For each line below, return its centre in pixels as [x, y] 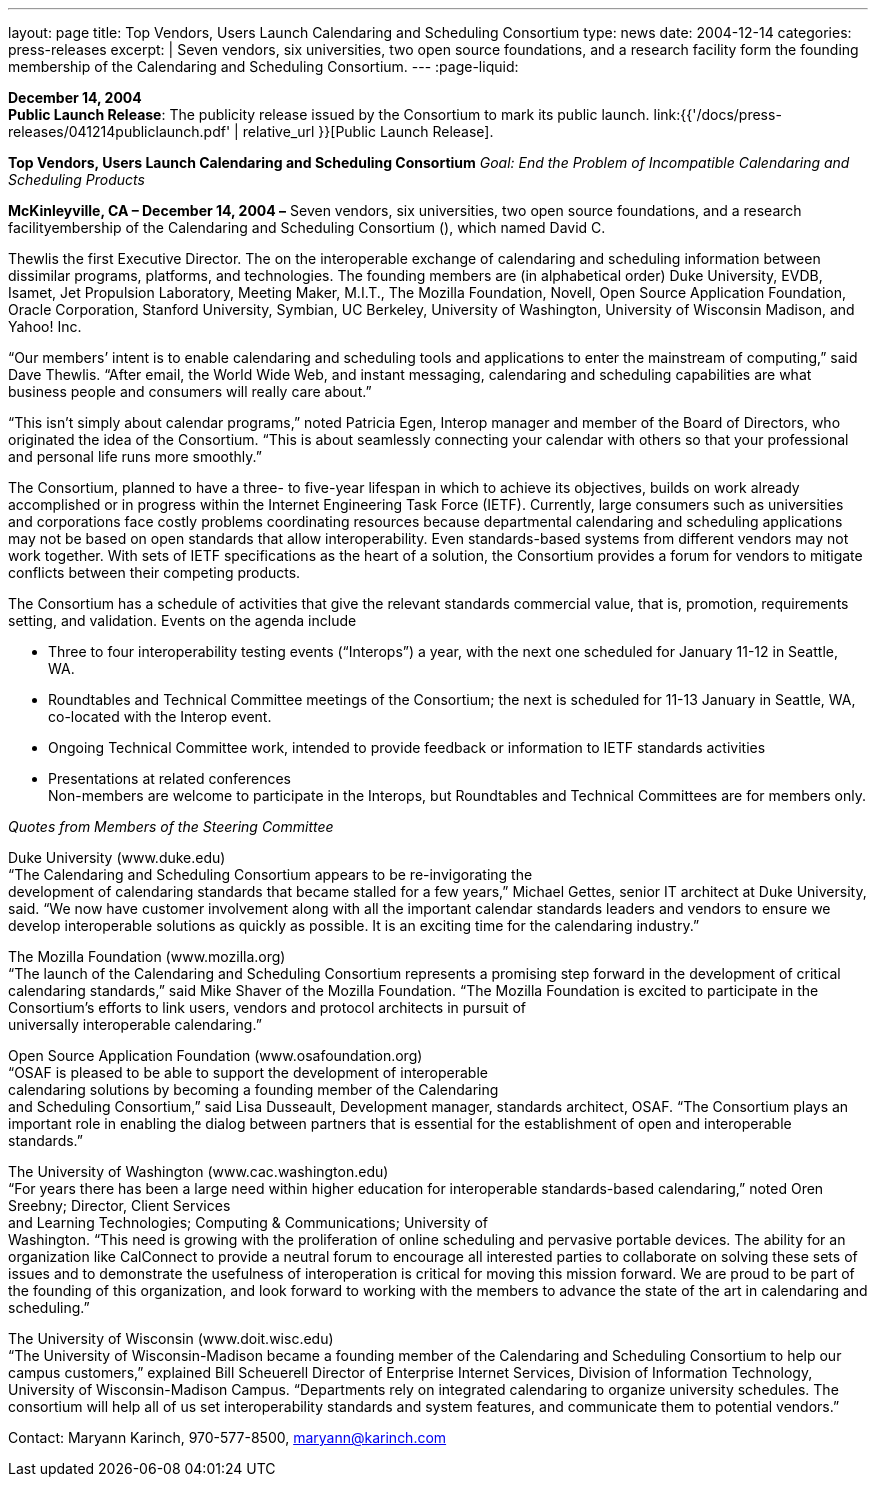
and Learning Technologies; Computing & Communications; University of [248, 1222]
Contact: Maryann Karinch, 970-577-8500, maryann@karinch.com [227, 1437]
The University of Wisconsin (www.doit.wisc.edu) [171, 1338]
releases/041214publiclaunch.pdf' [119, 131]
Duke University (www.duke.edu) [117, 857]
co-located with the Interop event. [160, 716]
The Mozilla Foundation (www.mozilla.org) [147, 956]
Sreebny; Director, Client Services [119, 1205]
